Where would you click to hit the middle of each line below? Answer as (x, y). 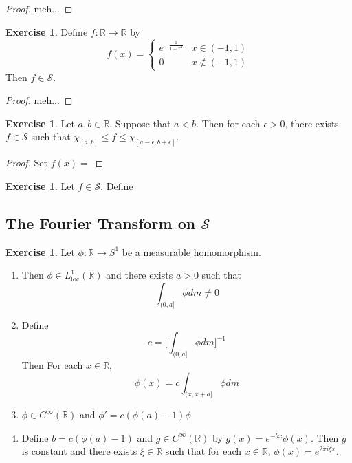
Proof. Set (26, 163)
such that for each (203, 451)
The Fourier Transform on (101, 223)
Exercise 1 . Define (47, 31)
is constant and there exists (79, 451)
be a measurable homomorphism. (191, 251)
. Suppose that (140, 123)
